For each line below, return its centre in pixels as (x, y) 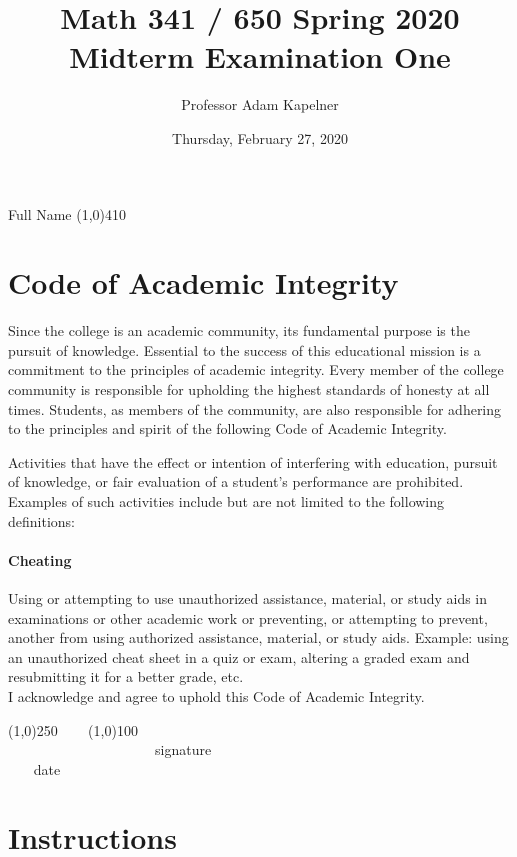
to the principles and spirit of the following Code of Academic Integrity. (227, 428)
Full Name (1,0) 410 (67, 213)
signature (183, 749)
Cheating (40, 559)
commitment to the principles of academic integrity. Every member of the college (256, 369)
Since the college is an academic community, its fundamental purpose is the (239, 330)
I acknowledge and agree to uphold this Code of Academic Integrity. (216, 695)
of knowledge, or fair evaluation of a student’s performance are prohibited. (236, 481)
